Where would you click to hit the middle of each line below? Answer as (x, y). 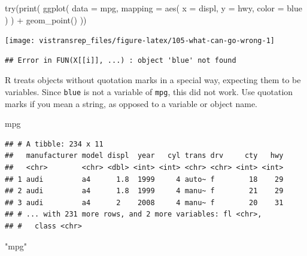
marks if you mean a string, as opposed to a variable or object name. (131, 103)
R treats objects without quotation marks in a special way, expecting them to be (153, 80)
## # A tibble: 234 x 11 (54, 144)
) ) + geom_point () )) (46, 19)
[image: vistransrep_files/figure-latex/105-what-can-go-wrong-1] (140, 41)
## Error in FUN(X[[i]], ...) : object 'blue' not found (121, 60)
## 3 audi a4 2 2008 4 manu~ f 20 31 (144, 202)
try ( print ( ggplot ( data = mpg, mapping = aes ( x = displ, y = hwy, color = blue (153, 8)
